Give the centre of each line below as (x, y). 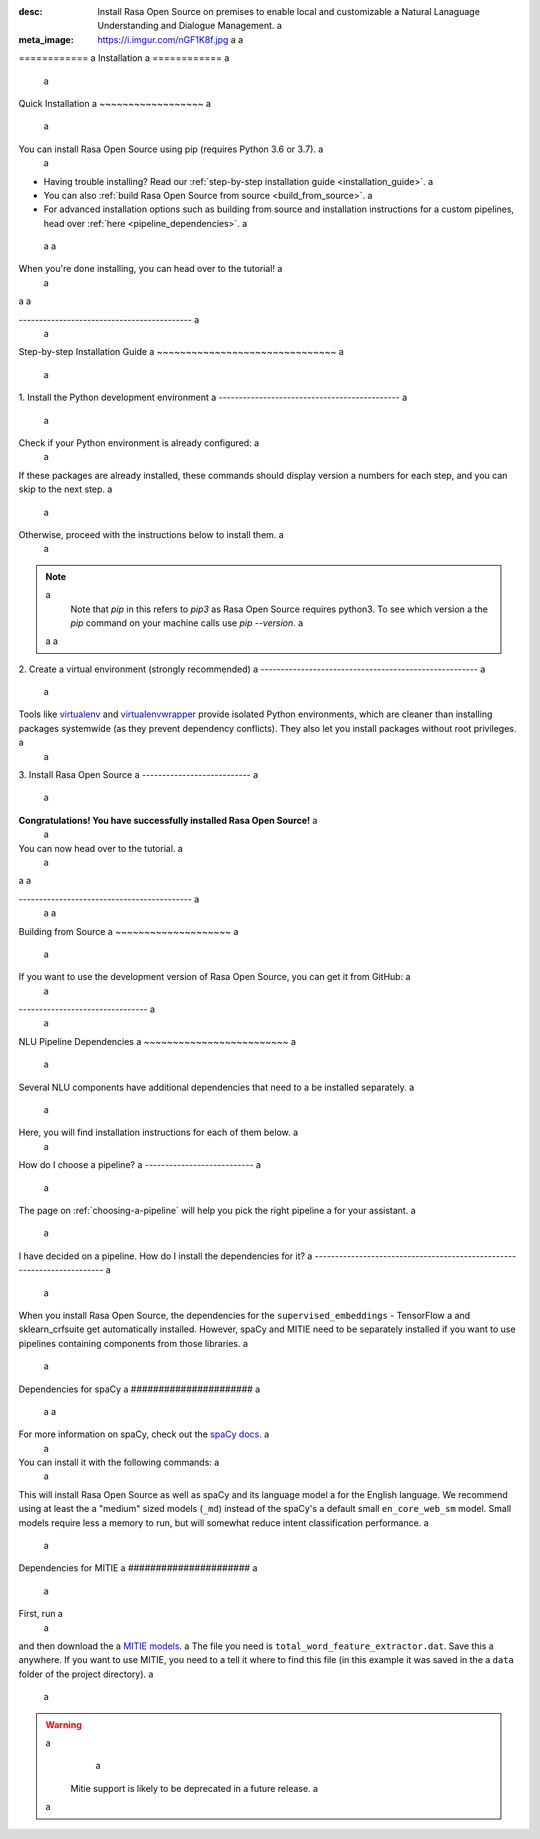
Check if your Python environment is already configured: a (139, 442)
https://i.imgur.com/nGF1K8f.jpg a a (170, 39)
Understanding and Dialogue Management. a (189, 26)
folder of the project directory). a (86, 1674)
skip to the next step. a (65, 489)
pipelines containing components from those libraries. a (133, 1343)
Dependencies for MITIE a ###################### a (138, 1568)
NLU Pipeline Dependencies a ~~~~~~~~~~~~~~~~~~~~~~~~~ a (157, 1041)
